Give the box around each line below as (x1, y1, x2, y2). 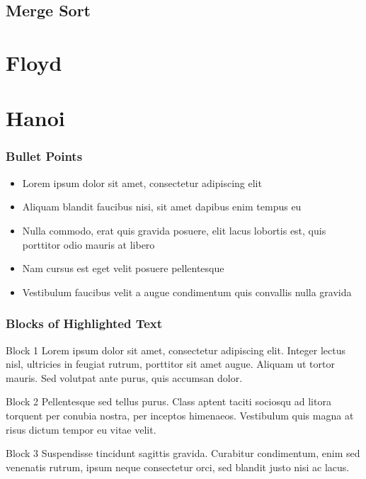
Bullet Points (6, 147, 83, 165)
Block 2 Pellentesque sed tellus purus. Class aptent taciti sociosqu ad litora (6, 394, 331, 409)
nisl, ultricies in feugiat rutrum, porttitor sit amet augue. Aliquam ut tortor (6, 356, 335, 371)
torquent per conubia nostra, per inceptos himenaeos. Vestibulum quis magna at (6, 407, 354, 422)
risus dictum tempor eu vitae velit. (6, 422, 156, 436)
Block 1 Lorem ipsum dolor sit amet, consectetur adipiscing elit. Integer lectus (6, 342, 345, 357)
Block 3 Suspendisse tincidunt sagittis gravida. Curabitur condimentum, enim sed (6, 446, 360, 461)
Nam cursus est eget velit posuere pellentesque (22, 261, 224, 276)
